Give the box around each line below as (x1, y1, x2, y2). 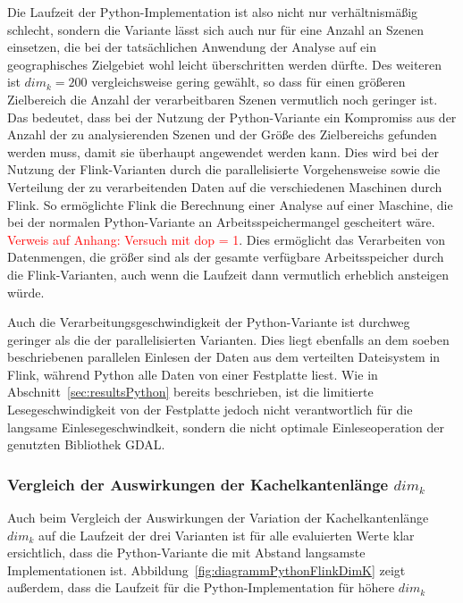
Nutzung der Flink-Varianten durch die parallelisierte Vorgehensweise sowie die (7, 160, 441, 179)
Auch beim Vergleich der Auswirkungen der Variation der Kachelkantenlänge (7, 508, 429, 527)
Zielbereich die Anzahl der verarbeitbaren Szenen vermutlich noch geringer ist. (7, 89, 438, 108)
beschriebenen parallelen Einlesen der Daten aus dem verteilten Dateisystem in (7, 348, 441, 366)
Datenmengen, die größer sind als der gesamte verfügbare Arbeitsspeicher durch (7, 247, 444, 266)
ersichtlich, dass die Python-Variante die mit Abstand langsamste (7, 543, 366, 562)
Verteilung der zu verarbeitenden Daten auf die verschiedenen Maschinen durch (7, 177, 442, 196)
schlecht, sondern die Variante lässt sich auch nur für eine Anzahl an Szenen (7, 20, 425, 38)
